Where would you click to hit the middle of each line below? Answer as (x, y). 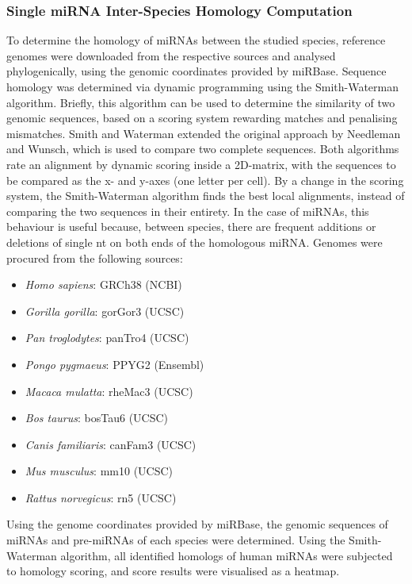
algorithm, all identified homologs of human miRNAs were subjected (227, 555)
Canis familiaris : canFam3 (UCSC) (111, 444)
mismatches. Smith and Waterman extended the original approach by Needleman (204, 133)
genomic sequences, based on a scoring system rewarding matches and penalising (202, 118)
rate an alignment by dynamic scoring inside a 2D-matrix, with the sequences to (201, 164)
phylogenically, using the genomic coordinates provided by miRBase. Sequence (196, 71)
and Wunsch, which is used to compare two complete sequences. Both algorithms (203, 149)
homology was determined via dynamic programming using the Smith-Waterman (202, 86)
